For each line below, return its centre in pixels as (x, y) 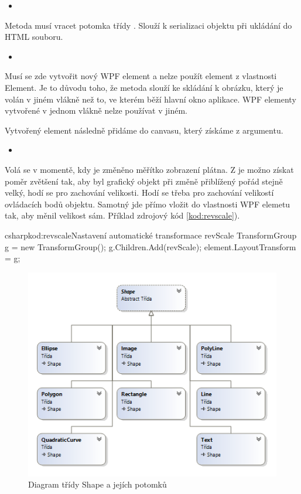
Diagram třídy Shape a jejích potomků (98, 484)
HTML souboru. (34, 37)
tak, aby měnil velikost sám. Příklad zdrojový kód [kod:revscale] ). (122, 215)
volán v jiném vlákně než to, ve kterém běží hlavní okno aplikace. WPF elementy (150, 99)
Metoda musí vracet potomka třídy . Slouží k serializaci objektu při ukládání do (148, 25)
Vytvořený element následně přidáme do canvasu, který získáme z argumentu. (144, 130)
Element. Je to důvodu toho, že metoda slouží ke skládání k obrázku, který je (144, 87)
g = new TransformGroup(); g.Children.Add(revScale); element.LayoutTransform (150, 246)
